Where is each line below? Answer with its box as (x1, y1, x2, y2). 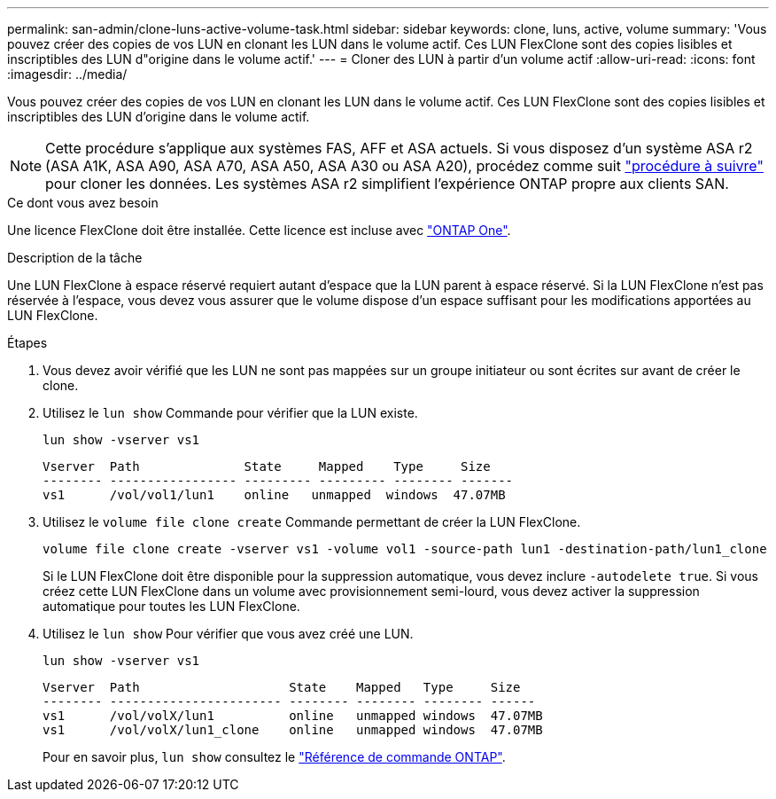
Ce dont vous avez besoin (7, 195, 159, 210)
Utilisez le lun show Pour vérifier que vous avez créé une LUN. (43, 626, 414, 641)
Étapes (7, 335, 48, 350)
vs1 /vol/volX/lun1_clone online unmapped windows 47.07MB (43, 723, 543, 737)
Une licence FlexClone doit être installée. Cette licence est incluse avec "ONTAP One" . (7, 223, 511, 238)
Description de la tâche (7, 250, 143, 265)
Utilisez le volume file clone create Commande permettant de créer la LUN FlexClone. (43, 514, 581, 529)
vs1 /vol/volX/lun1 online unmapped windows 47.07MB (43, 709, 543, 723)
